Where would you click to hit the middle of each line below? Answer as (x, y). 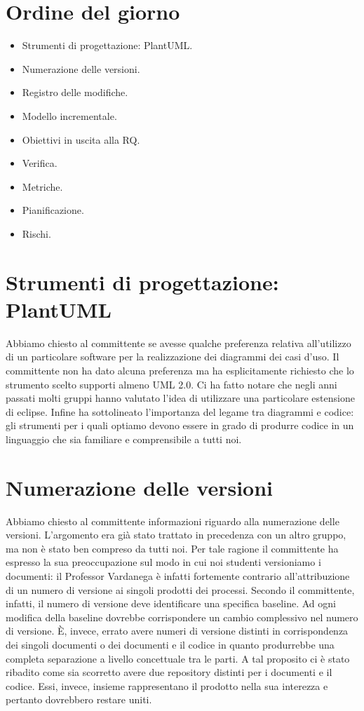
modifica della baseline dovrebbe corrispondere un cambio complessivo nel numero (182, 617)
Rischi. (36, 233)
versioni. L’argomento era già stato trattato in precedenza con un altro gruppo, (176, 535)
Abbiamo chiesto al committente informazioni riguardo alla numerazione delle (173, 521)
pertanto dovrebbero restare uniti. (79, 699)
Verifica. (40, 163)
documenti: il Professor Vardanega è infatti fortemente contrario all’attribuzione (178, 576)
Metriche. (42, 186)
